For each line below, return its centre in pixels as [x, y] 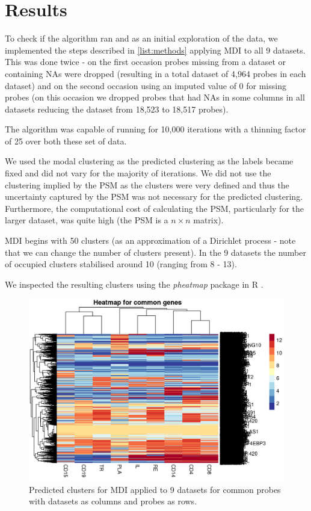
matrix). [208, 220]
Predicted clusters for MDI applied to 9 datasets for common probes [155, 489]
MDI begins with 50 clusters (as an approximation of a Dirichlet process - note [150, 240]
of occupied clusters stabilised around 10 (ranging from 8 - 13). [121, 264]
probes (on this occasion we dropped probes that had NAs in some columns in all [155, 97]
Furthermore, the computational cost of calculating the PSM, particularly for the [154, 208]
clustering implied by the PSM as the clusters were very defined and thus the [147, 184]
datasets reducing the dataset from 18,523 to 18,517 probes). [117, 109]
